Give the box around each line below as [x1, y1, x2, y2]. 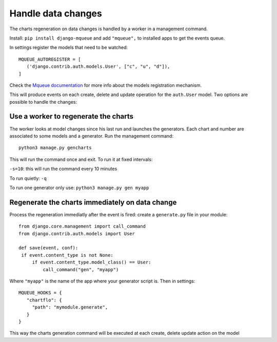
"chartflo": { [26, 297, 62, 303]
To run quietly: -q [9, 175, 47, 181]
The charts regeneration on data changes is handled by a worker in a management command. [9, 26, 208, 32]
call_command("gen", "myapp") [43, 267, 119, 272]
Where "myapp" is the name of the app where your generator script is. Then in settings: [9, 278, 195, 284]
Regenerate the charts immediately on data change [9, 198, 177, 206]
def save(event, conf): [18, 245, 78, 251]
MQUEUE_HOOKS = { [18, 290, 62, 296]
